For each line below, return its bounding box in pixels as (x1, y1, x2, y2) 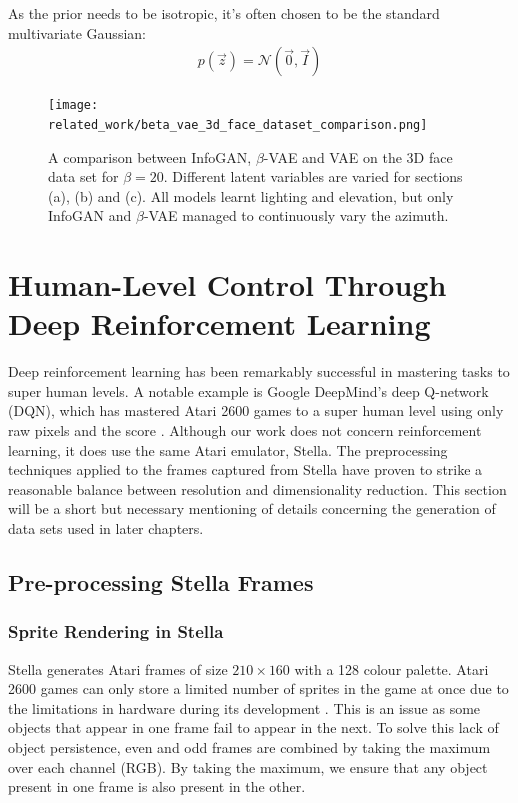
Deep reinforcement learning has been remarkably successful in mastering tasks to (8, 361, 510, 382)
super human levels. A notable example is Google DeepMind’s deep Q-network (8, 380, 489, 401)
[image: (48, 98, 99, 113)
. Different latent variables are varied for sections (163, 166, 463, 187)
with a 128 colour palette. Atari (294, 658, 489, 679)
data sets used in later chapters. (8, 517, 204, 538)
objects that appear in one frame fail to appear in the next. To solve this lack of (8, 717, 499, 738)
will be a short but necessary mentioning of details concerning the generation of (8, 498, 496, 519)
